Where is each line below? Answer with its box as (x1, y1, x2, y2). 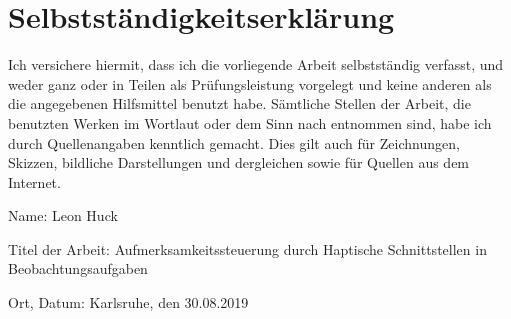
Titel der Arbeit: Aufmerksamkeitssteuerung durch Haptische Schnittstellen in (8, 238, 487, 259)
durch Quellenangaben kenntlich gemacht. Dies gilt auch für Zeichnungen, (8, 132, 460, 153)
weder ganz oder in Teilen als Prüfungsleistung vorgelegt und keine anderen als (8, 73, 492, 94)
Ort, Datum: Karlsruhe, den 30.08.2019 (8, 292, 249, 313)
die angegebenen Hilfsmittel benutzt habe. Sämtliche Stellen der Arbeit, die (8, 93, 471, 114)
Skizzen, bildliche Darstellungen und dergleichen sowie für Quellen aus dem (8, 152, 470, 173)
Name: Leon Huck (8, 205, 118, 226)
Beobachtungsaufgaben (8, 258, 148, 279)
